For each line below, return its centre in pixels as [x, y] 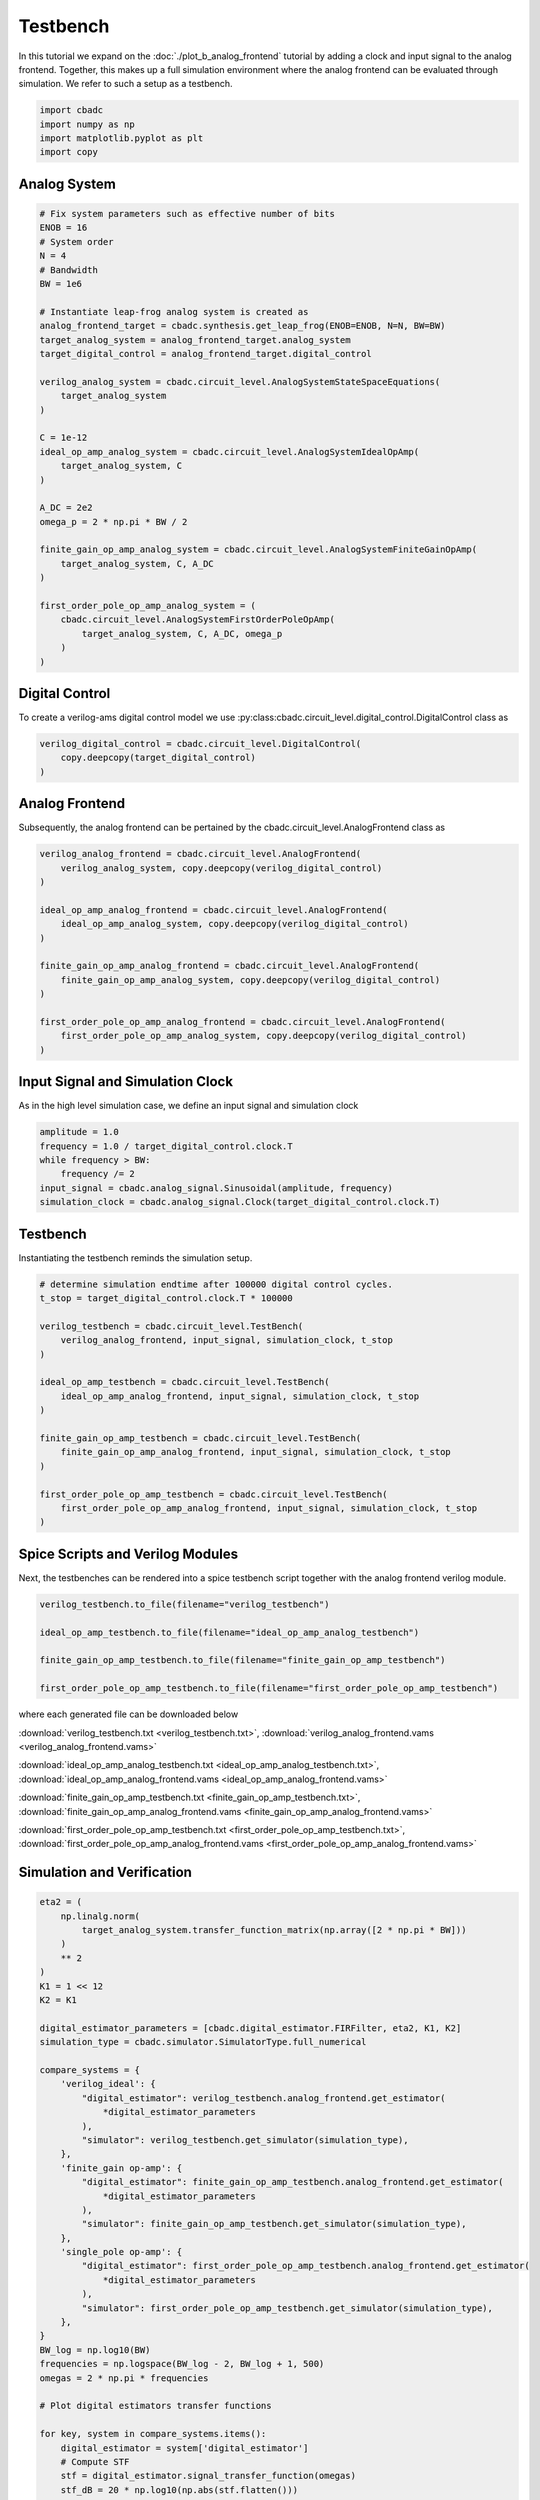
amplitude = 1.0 [79, 1132]
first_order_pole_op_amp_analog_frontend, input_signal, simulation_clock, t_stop [269, 1508]
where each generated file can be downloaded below [128, 1714]
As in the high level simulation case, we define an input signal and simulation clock [188, 1106]
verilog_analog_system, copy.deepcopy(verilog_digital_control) [221, 868]
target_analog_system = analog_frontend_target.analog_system [195, 339]
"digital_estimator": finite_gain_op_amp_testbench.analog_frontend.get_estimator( [292, 2182]
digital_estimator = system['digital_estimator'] [184, 2448]
